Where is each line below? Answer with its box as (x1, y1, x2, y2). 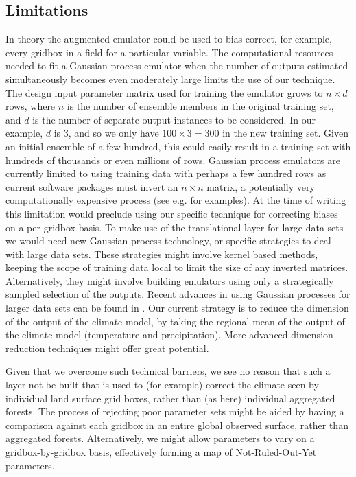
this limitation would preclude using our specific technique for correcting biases (5, 206, 338, 220)
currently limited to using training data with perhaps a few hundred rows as (5, 166, 327, 181)
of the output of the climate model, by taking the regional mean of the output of (5, 314, 345, 328)
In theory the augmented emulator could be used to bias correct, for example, (5, 32, 332, 46)
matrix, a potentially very (206, 179, 315, 194)
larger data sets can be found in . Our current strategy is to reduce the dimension (5, 301, 349, 315)
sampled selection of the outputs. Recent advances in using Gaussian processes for (5, 287, 351, 301)
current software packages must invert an (5, 179, 178, 194)
